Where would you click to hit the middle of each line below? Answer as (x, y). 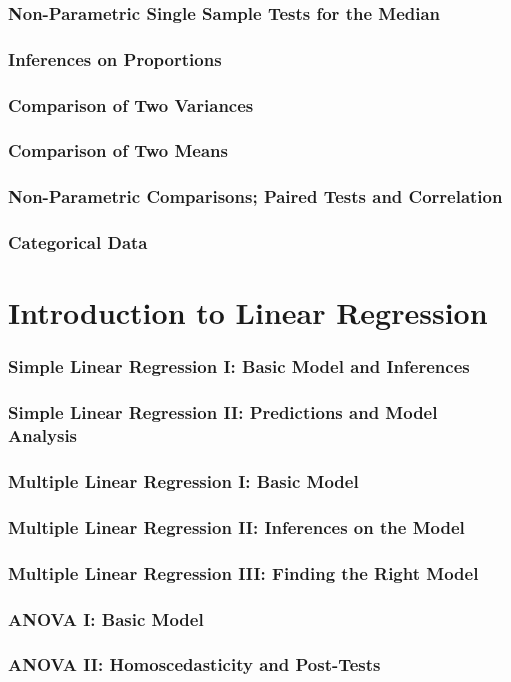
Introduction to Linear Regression (248, 312)
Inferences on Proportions (115, 58)
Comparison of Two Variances (131, 104)
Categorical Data (78, 242)
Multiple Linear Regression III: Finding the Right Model (243, 572)
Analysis (43, 435)
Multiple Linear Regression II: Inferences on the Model (236, 526)
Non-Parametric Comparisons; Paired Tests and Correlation (255, 196)
